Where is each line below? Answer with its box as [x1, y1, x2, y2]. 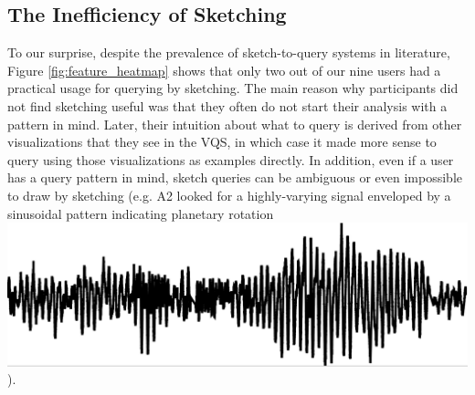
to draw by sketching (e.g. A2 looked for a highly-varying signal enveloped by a [7, 185, 451, 204]
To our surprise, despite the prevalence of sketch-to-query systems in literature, [7, 43, 450, 62]
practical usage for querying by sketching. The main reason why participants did [7, 78, 459, 98]
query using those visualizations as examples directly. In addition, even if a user [7, 150, 454, 169]
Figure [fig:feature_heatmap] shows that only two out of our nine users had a [7, 60, 441, 79]
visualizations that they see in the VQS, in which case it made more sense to [7, 132, 437, 151]
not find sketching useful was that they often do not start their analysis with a [7, 96, 448, 115]
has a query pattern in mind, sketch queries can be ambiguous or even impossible [7, 168, 462, 187]
